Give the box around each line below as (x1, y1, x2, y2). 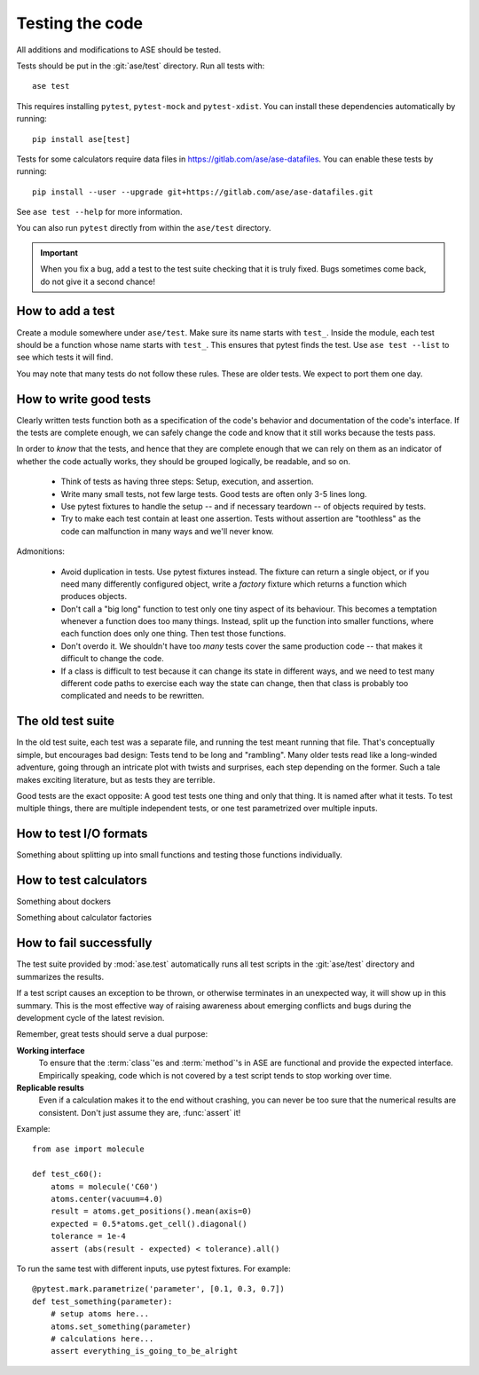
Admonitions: (16, 546, 66, 557)
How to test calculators (16, 873, 148, 888)
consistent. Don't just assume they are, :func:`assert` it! (38, 1107, 241, 1118)
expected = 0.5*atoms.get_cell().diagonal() (50, 1219, 247, 1229)
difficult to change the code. (60, 653, 164, 664)
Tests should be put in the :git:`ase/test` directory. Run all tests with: (16, 60, 265, 71)
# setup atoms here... (50, 1309, 150, 1319)
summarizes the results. (16, 971, 105, 982)
